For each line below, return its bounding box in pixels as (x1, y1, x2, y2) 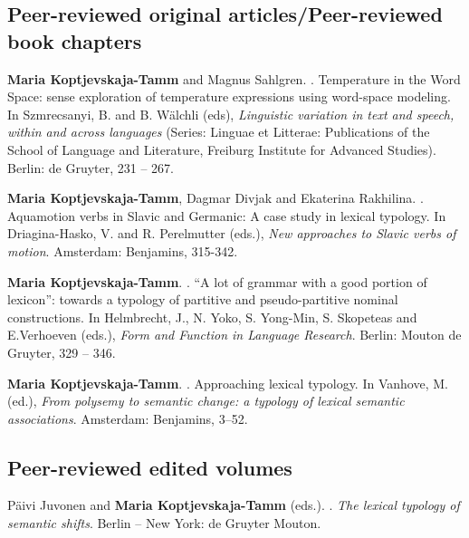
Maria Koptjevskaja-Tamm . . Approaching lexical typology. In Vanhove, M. (7, 373, 448, 392)
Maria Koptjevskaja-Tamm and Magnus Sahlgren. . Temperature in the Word (7, 69, 461, 88)
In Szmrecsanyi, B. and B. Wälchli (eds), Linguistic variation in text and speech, (7, 104, 455, 123)
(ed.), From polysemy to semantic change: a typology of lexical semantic (7, 391, 405, 410)
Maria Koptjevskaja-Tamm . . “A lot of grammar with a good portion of (7, 272, 427, 291)
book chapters (7, 26, 142, 54)
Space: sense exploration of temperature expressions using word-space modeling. (7, 87, 451, 106)
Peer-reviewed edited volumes (7, 453, 292, 481)
